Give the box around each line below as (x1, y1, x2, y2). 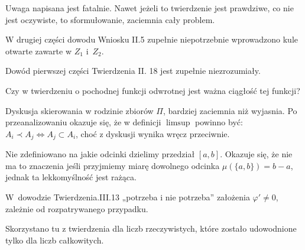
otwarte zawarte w (5, 44, 72, 57)
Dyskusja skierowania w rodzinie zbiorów (5, 104, 154, 116)
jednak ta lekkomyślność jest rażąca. (5, 171, 137, 183)
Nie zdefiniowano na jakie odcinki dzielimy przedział (5, 148, 195, 160)
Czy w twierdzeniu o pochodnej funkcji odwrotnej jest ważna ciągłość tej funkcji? (5, 84, 300, 96)
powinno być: (194, 116, 243, 128)
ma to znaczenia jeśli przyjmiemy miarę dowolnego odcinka (5, 159, 220, 171)
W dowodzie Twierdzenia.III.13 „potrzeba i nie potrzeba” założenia (5, 190, 250, 203)
